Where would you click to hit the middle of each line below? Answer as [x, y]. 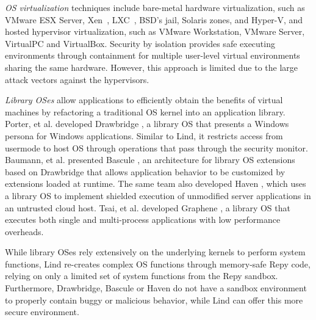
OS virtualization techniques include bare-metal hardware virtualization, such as [155, 7]
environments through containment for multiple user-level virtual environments [153, 55]
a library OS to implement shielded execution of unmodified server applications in [158, 195]
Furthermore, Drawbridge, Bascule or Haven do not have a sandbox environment [156, 288]
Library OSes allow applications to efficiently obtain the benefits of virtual [144, 100]
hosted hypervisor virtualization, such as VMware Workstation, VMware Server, [155, 31]
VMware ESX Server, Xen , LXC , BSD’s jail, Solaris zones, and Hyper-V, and [154, 19]
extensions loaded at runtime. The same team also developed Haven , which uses [156, 184]
